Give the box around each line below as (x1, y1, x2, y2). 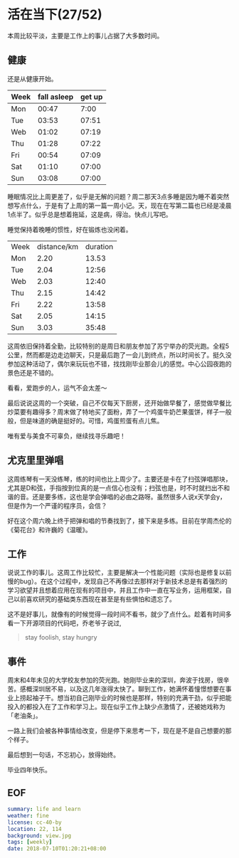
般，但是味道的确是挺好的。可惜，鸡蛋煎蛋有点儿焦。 (7, 416, 164, 425)
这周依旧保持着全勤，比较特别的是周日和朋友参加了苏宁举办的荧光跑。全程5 (7, 341, 230, 350)
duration (85, 241, 114, 251)
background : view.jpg (7, 832, 72, 840)
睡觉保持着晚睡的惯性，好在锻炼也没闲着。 (7, 225, 132, 233)
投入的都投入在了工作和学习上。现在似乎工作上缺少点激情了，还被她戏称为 (7, 702, 225, 711)
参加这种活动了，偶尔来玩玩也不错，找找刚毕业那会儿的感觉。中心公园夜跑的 (7, 359, 232, 368)
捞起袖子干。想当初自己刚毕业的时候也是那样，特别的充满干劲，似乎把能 (19, 694, 232, 702)
